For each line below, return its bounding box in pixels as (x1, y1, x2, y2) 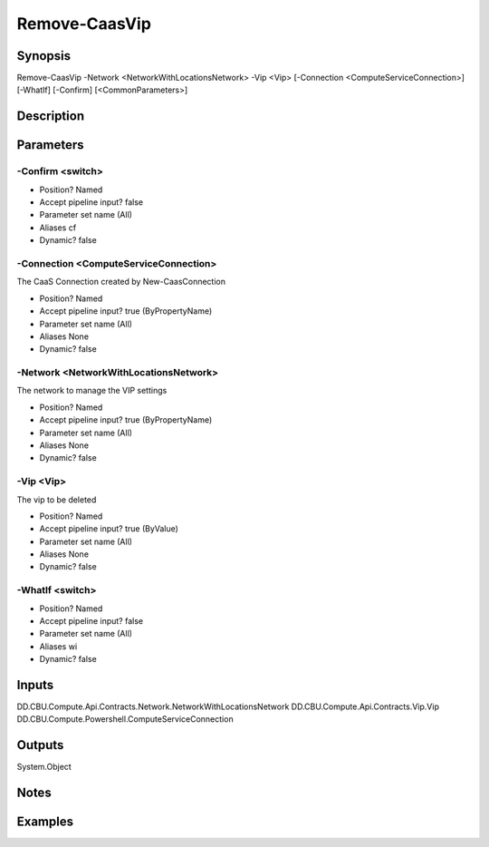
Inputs (16, 677, 54, 693)
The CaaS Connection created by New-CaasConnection (16, 277, 226, 287)
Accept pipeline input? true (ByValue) (39, 523, 178, 534)
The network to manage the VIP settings (16, 385, 168, 396)
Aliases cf (39, 222, 77, 233)
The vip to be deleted (16, 494, 97, 505)
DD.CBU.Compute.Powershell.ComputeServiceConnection (16, 714, 235, 725)
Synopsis (16, 48, 72, 63)
